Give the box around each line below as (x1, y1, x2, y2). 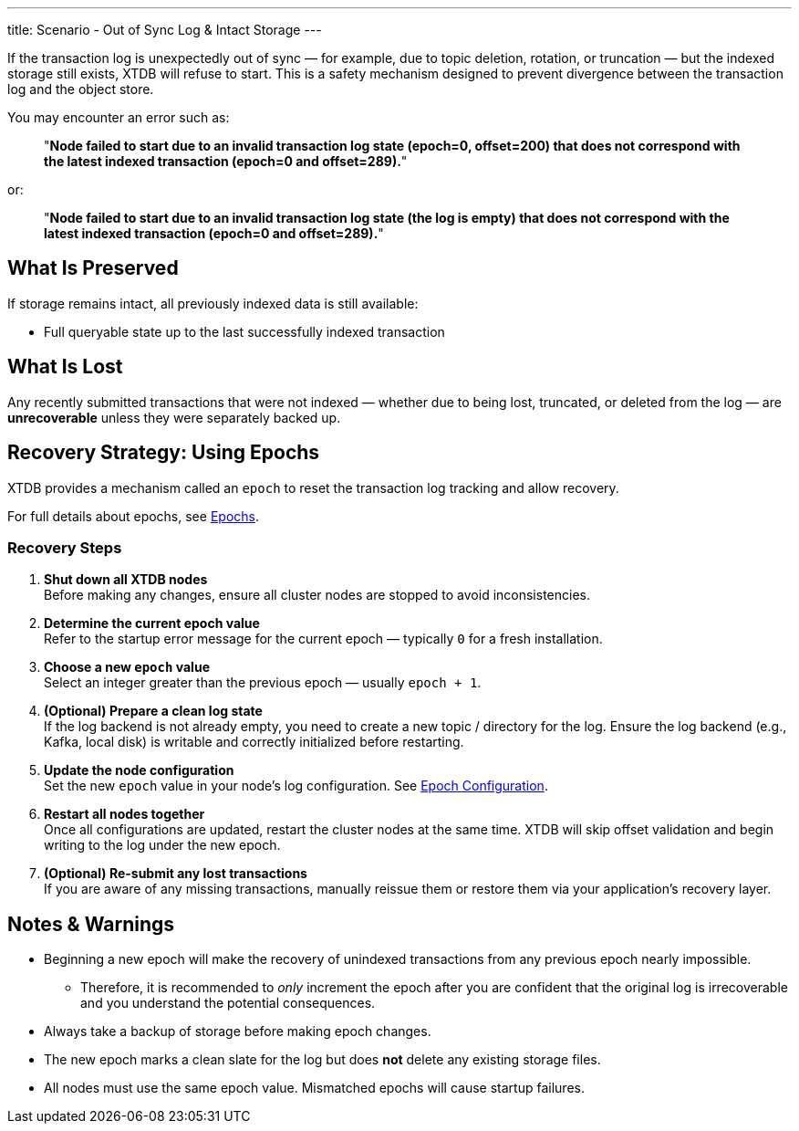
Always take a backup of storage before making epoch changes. (44, 1023, 431, 1040)
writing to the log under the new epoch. (44, 837, 281, 853)
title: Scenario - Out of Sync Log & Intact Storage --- (7, 22, 322, 37)
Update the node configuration (44, 762, 234, 779)
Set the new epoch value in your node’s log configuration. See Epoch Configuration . (44, 778, 548, 794)
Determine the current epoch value (44, 615, 260, 632)
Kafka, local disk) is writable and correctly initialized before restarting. (44, 734, 464, 750)
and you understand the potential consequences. (80, 995, 376, 1011)
